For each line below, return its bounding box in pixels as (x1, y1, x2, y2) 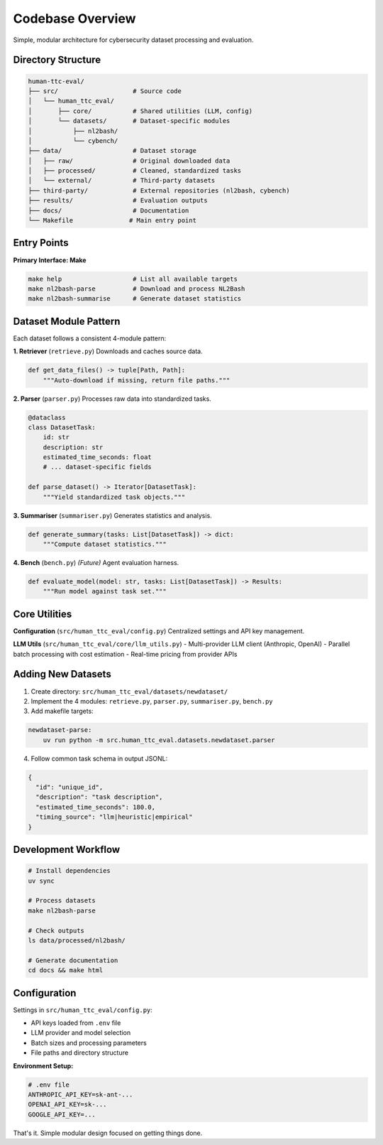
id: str (43, 434, 70, 441)
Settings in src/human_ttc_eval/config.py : (13, 1006, 152, 1014)
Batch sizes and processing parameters (30, 1038, 147, 1047)
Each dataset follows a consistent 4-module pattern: (13, 334, 167, 343)
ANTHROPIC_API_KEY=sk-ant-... (28, 1090, 133, 1098)
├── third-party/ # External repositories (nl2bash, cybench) (28, 186, 290, 195)
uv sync (28, 876, 55, 885)
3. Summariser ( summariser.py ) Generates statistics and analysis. (13, 511, 212, 520)
